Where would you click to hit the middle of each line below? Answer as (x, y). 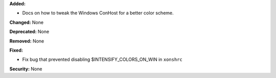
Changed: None (26, 22)
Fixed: (16, 50)
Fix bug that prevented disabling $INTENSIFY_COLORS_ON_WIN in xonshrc (102, 60)
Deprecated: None (29, 32)
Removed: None (27, 41)
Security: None (26, 69)
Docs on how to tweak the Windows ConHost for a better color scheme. (98, 13)
